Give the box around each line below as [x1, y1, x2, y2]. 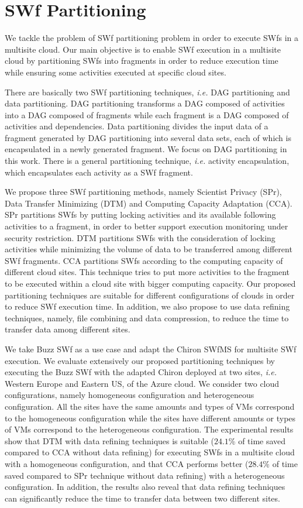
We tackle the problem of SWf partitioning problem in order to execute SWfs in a [5, 32, 298, 44]
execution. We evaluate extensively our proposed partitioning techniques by [5, 354, 275, 366]
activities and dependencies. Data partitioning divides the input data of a [5, 120, 268, 132]
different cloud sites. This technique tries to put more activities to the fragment [5, 266, 290, 278]
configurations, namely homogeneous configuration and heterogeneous [5, 389, 254, 401]
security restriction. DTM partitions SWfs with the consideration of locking [5, 231, 276, 243]
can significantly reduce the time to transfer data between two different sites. [5, 492, 280, 504]
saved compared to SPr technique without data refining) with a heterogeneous [5, 469, 285, 481]
